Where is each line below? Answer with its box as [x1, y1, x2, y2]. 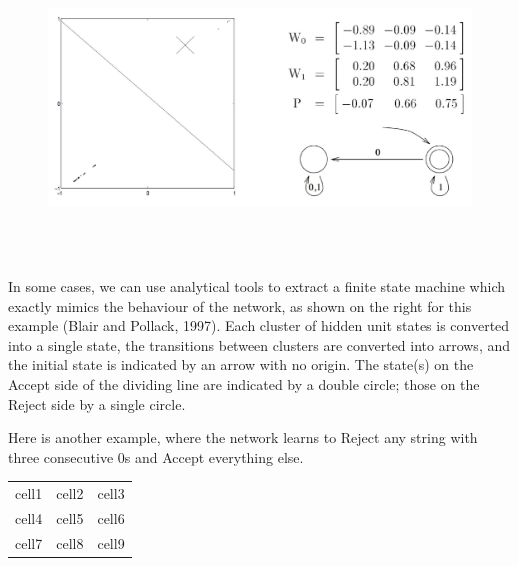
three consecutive [8, 446, 114, 467]
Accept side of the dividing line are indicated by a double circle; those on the [8, 373, 480, 394]
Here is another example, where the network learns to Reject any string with [8, 427, 478, 448]
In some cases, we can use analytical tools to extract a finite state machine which [8, 275, 506, 296]
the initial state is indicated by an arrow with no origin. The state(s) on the [8, 354, 474, 375]
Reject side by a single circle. [8, 393, 186, 414]
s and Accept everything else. [124, 446, 304, 467]
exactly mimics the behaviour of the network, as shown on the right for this [8, 295, 472, 316]
